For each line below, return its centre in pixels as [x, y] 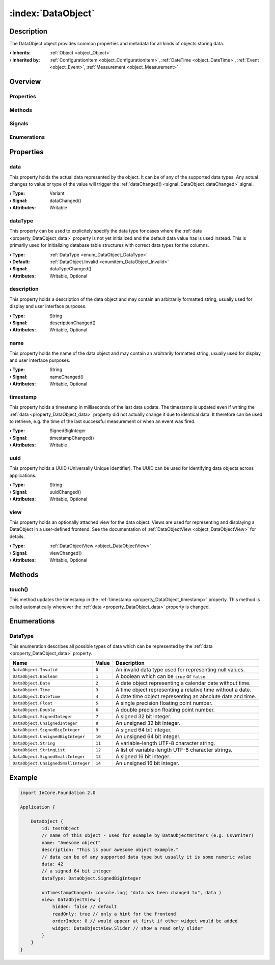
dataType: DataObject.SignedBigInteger [91, 878]
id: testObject [61, 829]
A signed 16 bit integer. [143, 757]
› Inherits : [20, 53]
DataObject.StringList [39, 750]
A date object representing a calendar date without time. [183, 683]
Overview [25, 82]
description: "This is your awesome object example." [110, 850]
